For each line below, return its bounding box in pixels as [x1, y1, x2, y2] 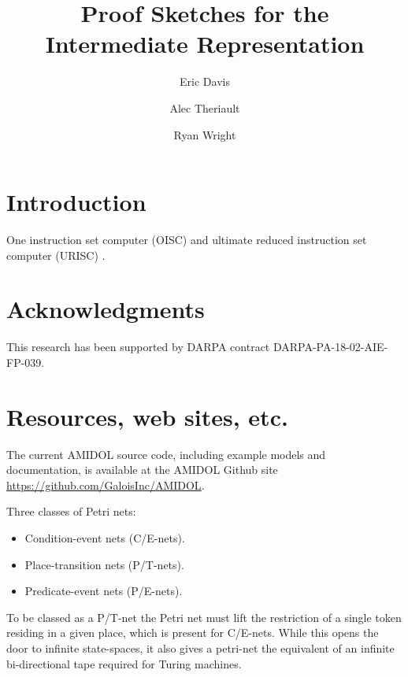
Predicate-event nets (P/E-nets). [24, 583, 183, 599]
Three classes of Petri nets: [6, 503, 136, 520]
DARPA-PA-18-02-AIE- [273, 338, 388, 355]
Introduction [6, 186, 147, 218]
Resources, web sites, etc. [6, 400, 288, 432]
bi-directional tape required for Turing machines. [6, 655, 242, 671]
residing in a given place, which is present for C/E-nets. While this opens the [6, 624, 379, 641]
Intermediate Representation [45, 28, 365, 60]
